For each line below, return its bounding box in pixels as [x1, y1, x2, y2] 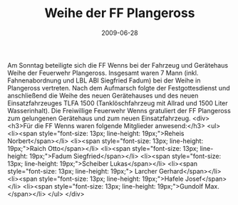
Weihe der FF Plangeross [44, 5, 195, 21]
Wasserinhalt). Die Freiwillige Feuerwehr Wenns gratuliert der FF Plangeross [7, 106, 232, 115]
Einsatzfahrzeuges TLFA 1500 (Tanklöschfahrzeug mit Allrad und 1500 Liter [7, 98, 228, 107]
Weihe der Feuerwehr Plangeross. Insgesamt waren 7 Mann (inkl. [7, 68, 199, 77]
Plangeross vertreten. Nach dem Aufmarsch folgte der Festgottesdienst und [7, 83, 230, 92]
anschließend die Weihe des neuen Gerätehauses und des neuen [7, 91, 199, 100]
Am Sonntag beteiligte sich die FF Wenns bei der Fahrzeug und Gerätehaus [7, 61, 229, 69]
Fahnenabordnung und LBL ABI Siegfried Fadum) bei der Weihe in [7, 76, 201, 85]
